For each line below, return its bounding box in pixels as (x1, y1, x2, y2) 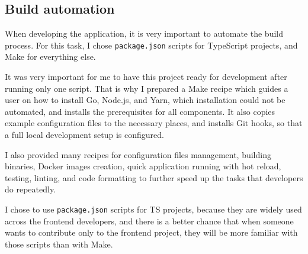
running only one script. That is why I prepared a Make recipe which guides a (5, 82, 288, 94)
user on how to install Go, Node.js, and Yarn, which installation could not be (5, 94, 285, 106)
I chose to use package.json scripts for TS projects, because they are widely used (5, 202, 302, 215)
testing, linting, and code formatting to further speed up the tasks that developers (5, 171, 303, 184)
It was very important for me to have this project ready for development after (5, 70, 287, 83)
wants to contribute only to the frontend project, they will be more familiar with (5, 226, 298, 239)
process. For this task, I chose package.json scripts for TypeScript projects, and (5, 38, 298, 51)
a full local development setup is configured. (5, 128, 164, 141)
